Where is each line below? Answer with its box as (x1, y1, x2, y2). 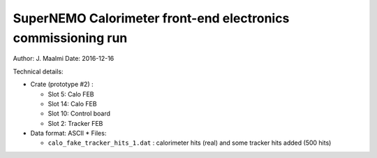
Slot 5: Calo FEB (47, 89, 94, 98)
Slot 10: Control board (47, 109, 111, 118)
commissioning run (13, 30, 128, 45)
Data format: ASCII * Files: (30, 129, 107, 138)
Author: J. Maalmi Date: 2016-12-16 (13, 55, 114, 63)
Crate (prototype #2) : (30, 80, 94, 89)
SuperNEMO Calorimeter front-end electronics (13, 10, 290, 26)
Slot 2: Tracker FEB (47, 119, 103, 127)
